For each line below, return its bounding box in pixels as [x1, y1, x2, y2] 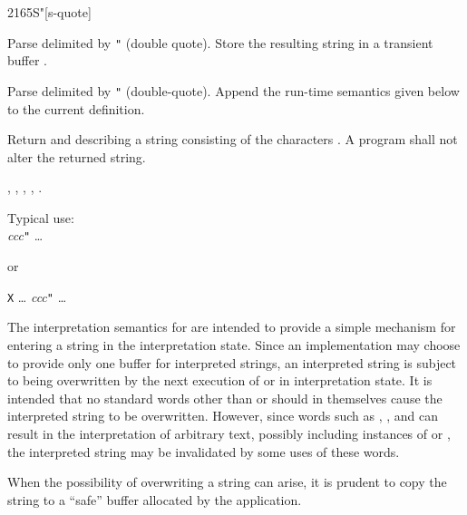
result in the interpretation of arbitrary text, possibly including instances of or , [7, 423, 451, 442]
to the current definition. [7, 99, 145, 118]
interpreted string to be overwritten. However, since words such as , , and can [7, 406, 439, 425]
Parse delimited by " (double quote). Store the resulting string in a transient [7, 33, 433, 52]
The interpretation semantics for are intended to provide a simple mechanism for [7, 317, 456, 336]
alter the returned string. [7, 147, 146, 166]
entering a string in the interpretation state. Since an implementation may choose [7, 335, 461, 354]
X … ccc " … [7, 287, 67, 306]
